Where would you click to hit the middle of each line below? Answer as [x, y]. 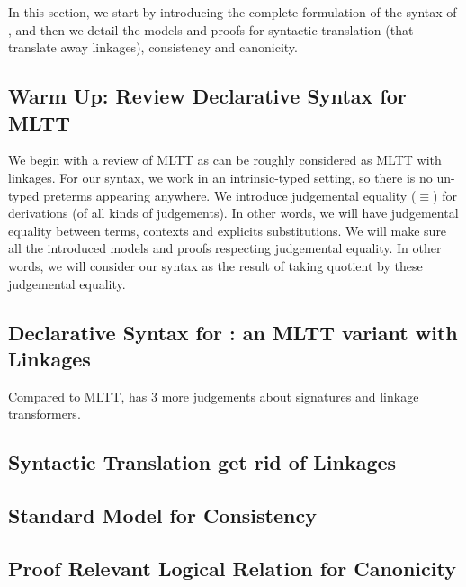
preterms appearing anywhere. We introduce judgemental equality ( [230, 195]
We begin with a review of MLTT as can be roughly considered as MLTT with [225, 160]
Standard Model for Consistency [162, 515]
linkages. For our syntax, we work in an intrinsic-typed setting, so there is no [220, 177]
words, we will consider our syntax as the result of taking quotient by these [215, 265]
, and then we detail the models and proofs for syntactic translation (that [211, 29]
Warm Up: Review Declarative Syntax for [207, 96]
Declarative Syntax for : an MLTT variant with [233, 332]
